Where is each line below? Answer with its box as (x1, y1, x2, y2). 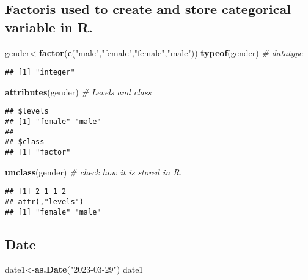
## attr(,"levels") (5, 197, 84, 206)
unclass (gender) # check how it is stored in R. (5, 165, 182, 178)
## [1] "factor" (5, 148, 71, 157)
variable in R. (5, 17, 93, 36)
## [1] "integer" (5, 68, 75, 77)
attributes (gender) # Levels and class (5, 85, 152, 98)
